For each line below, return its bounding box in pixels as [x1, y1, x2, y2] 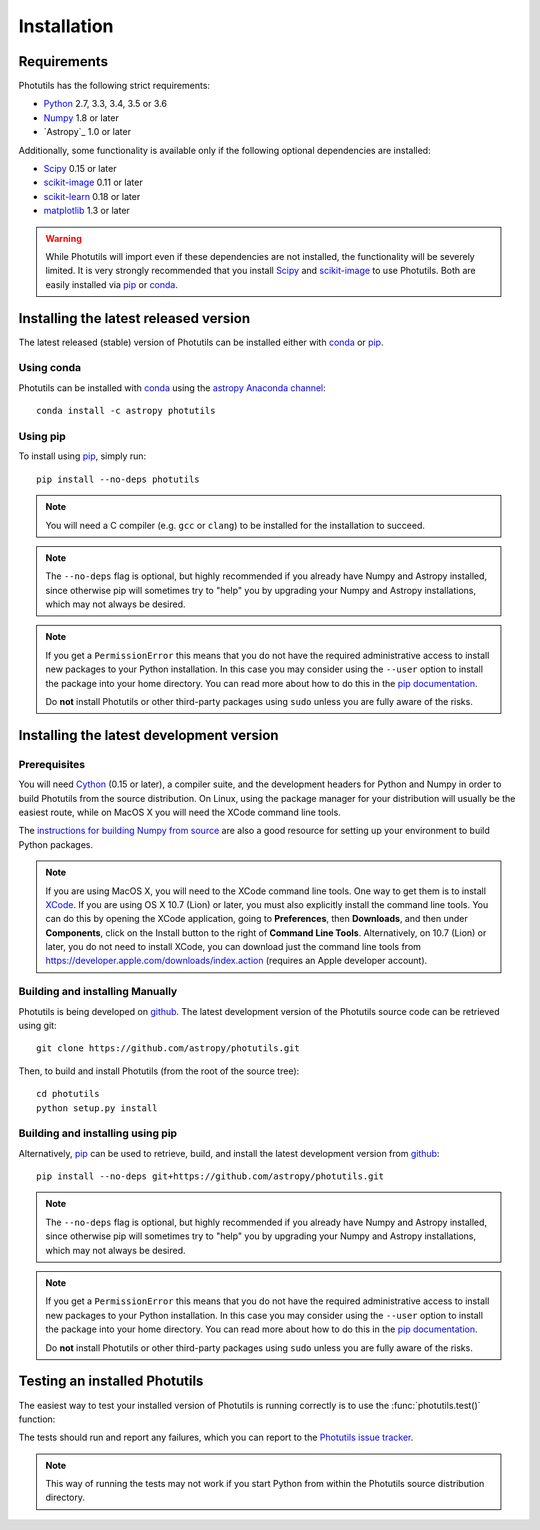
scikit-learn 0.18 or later [43, 190, 141, 202]
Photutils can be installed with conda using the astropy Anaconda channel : [18, 381, 327, 394]
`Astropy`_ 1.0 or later [43, 126, 132, 138]
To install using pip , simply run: [18, 450, 147, 462]
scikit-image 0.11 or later [43, 176, 144, 189]
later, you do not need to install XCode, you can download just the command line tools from [45, 941, 422, 953]
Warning [45, 232, 82, 244]
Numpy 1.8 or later [43, 111, 119, 124]
